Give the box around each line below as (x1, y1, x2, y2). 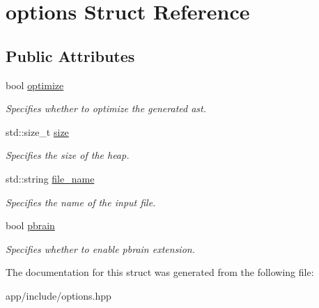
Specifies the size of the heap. (6, 148, 130, 162)
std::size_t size (6, 124, 69, 139)
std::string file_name (6, 171, 95, 185)
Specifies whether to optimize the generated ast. (6, 101, 207, 116)
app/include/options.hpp (6, 288, 111, 302)
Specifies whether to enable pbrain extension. (6, 241, 195, 256)
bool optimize (6, 77, 64, 92)
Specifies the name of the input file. (6, 194, 156, 209)
